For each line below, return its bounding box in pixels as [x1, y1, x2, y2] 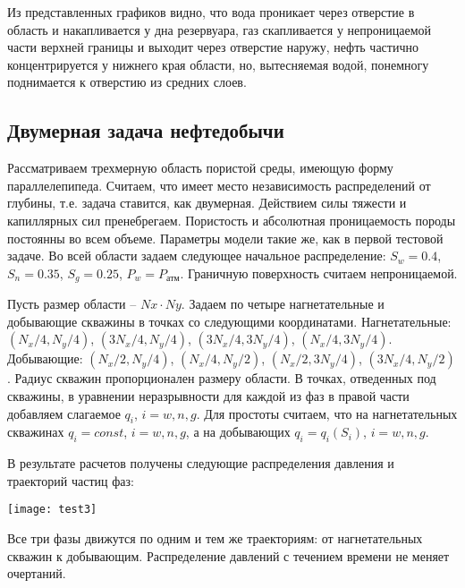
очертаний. [7, 564, 66, 583]
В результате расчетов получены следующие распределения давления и [7, 454, 394, 473]
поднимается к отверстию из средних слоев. [7, 72, 247, 91]
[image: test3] [7, 503, 97, 516]
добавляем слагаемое [7, 404, 121, 422]
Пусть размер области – [7, 294, 137, 313]
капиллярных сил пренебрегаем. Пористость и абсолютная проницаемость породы [7, 210, 456, 229]
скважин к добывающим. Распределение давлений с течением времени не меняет [7, 546, 450, 565]
